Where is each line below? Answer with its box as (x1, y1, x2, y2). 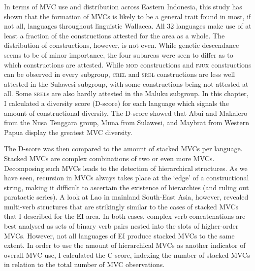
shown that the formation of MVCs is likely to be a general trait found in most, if (4, 11, 251, 21)
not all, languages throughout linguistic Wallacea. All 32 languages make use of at (4, 21, 252, 31)
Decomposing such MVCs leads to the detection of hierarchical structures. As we (4, 163, 248, 173)
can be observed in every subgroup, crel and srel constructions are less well (4, 69, 235, 79)
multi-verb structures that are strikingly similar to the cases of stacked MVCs (4, 201, 239, 211)
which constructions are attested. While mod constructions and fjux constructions (4, 59, 252, 69)
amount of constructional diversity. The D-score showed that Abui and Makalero (4, 107, 248, 118)
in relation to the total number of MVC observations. (4, 259, 165, 270)
